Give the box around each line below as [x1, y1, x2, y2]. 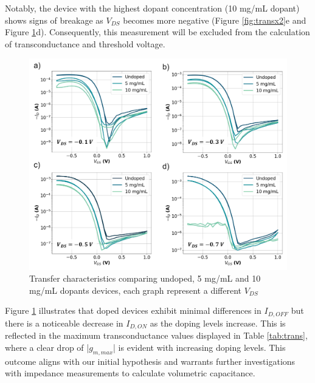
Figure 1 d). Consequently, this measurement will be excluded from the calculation [5, 25, 310, 38]
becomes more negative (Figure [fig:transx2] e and [123, 13, 306, 26]
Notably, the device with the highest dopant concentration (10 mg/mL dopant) [5, 2, 300, 14]
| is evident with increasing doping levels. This [113, 341, 286, 353]
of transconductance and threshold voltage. [5, 37, 165, 50]
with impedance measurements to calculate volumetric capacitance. [5, 367, 255, 379]
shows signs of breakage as [5, 13, 103, 26]
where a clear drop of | [5, 341, 89, 353]
